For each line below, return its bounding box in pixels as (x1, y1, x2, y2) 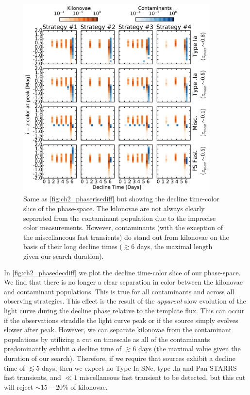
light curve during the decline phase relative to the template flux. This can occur (4, 305, 245, 315)
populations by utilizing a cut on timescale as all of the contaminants (4, 334, 210, 344)
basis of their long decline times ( (23, 241, 122, 251)
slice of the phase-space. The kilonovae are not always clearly (23, 203, 205, 214)
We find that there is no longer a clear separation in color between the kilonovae (4, 277, 243, 287)
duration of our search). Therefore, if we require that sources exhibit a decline (4, 353, 235, 363)
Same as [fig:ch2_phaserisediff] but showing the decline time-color (23, 194, 219, 204)
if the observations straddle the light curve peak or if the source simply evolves (4, 315, 238, 325)
